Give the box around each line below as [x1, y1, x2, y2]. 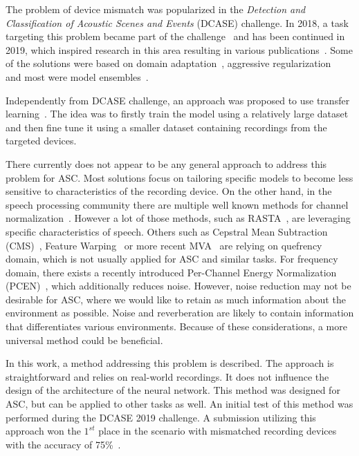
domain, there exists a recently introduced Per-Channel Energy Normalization [6, 265, 337, 279]
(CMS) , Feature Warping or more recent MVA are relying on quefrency [6, 238, 322, 252]
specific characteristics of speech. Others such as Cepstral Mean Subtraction [6, 224, 328, 238]
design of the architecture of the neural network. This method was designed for [6, 383, 340, 397]
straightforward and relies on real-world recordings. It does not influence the [6, 369, 329, 383]
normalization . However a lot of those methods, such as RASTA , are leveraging [6, 211, 351, 225]
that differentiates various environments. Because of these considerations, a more [6, 319, 347, 334]
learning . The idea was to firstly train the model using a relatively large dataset [6, 106, 349, 121]
